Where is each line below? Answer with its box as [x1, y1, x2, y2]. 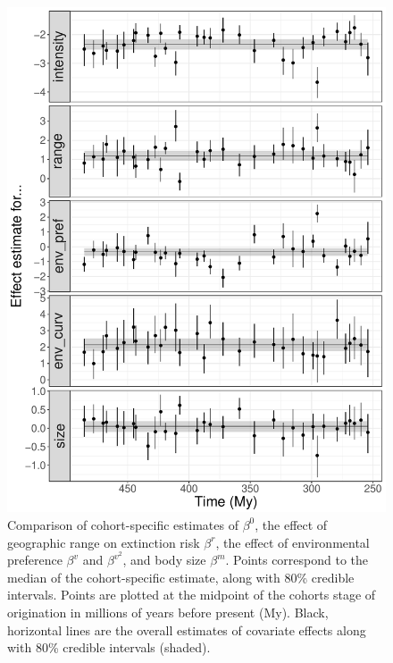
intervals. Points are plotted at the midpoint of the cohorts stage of [7, 585, 376, 604]
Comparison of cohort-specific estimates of [7, 515, 238, 533]
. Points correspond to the [225, 550, 369, 569]
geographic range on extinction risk [7, 533, 200, 551]
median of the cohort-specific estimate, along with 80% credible [7, 567, 355, 586]
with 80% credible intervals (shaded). [7, 638, 211, 657]
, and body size [122, 550, 206, 569]
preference [7, 550, 63, 569]
